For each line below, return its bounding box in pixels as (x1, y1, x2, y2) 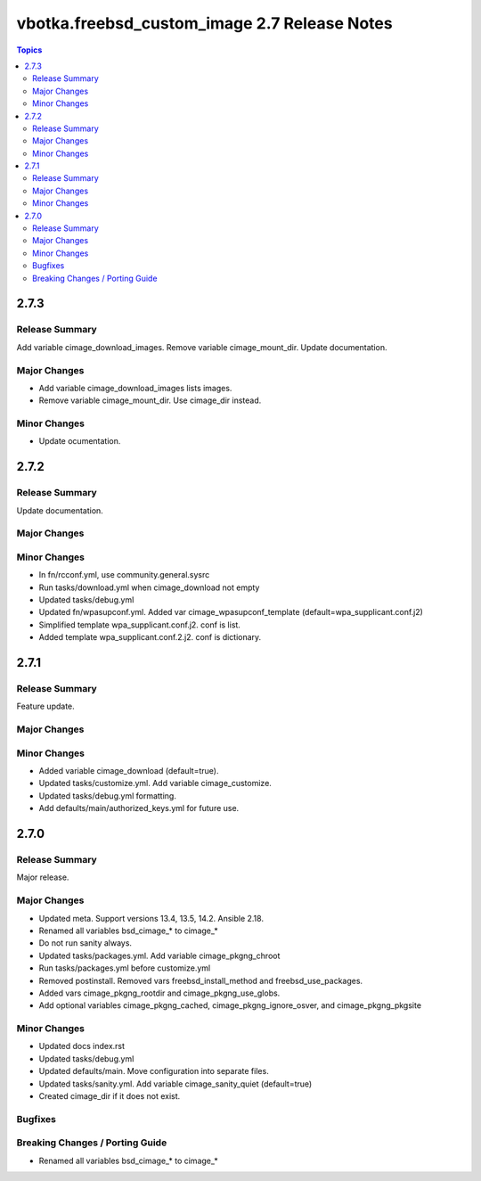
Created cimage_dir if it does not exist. (38, 1090, 181, 1101)
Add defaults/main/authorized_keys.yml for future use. (38, 803, 240, 814)
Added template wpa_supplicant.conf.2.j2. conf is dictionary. (38, 632, 262, 643)
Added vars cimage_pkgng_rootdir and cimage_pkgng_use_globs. (38, 988, 281, 998)
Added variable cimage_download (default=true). (38, 766, 219, 776)
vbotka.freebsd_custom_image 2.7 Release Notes (16, 13, 393, 33)
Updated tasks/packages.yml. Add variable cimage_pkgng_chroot (38, 950, 281, 961)
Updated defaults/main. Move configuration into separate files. (38, 1066, 269, 1077)
